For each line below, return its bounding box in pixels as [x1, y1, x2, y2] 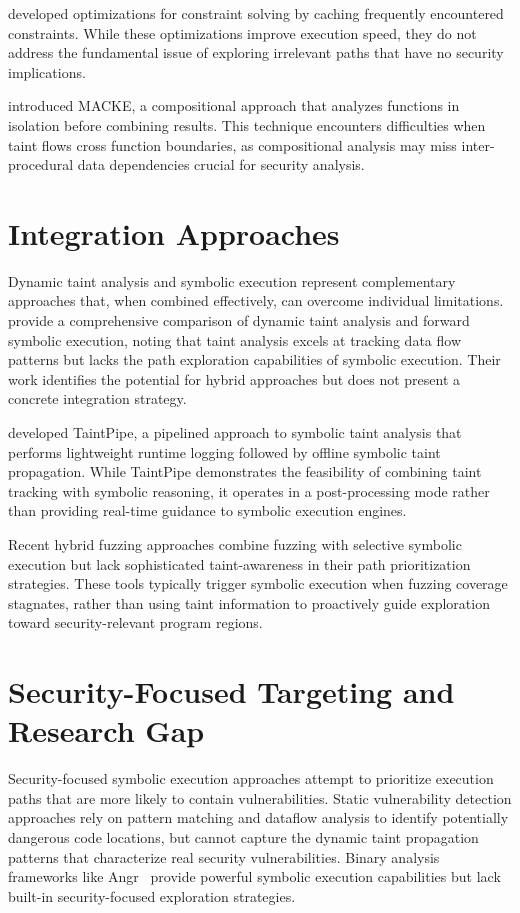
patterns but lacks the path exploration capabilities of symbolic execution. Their [8, 349, 501, 370]
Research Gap [8, 710, 205, 751]
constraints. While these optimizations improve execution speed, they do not [8, 22, 477, 43]
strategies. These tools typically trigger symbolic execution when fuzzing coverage [8, 573, 508, 594]
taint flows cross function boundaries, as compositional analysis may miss [8, 134, 457, 155]
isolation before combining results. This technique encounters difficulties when [8, 114, 486, 135]
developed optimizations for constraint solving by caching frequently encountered [8, 3, 504, 23]
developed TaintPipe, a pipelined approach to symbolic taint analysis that [8, 422, 462, 443]
